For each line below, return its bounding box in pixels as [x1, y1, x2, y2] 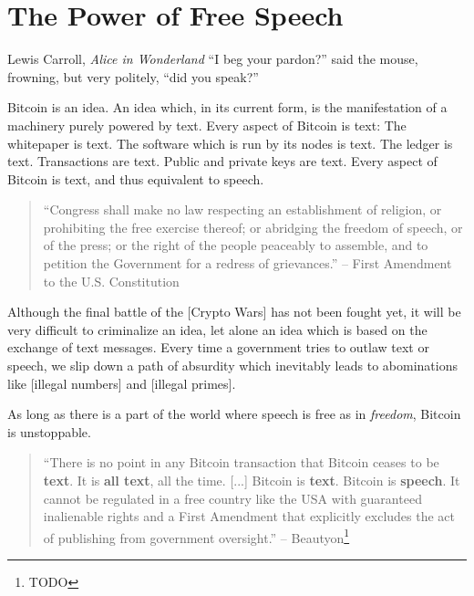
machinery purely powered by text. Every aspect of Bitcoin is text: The [7, 115, 407, 134]
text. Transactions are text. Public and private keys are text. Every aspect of [7, 152, 438, 171]
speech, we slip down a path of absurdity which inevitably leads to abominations [7, 356, 458, 375]
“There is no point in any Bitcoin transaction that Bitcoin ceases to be [43, 453, 439, 472]
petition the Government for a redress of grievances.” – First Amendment [43, 254, 452, 273]
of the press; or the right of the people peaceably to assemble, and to [43, 235, 428, 255]
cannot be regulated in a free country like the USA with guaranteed [43, 488, 422, 507]
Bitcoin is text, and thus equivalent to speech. [7, 169, 264, 188]
